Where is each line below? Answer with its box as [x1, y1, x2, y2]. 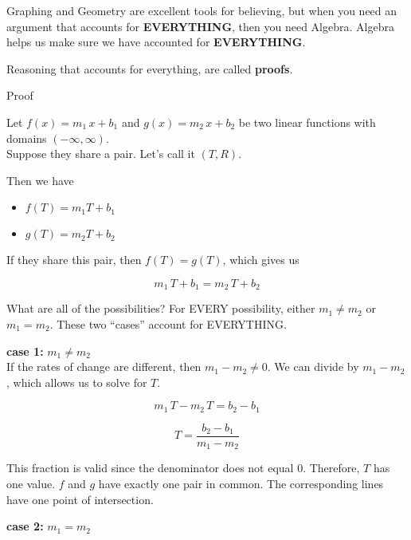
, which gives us [222, 251, 299, 268]
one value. [6, 475, 56, 491]
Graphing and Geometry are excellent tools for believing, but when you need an [6, 2, 397, 18]
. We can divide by [267, 358, 359, 375]
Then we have [6, 171, 74, 188]
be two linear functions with [238, 113, 376, 130]
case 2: [6, 518, 44, 534]
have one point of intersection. [6, 491, 154, 507]
